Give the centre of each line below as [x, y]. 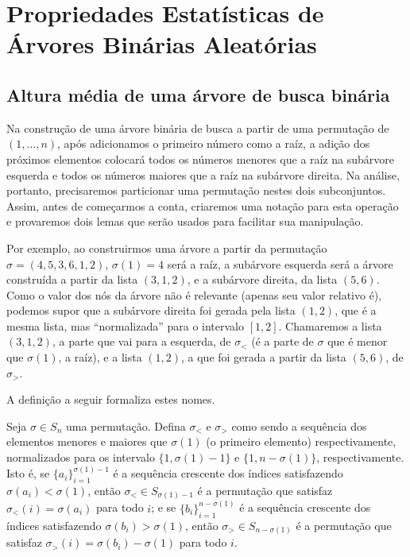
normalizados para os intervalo [81, 457]
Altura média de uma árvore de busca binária [198, 94]
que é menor [358, 341]
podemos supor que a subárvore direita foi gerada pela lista [151, 310]
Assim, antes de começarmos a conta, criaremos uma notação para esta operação [203, 205]
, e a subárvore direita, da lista [262, 279]
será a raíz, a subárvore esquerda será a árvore [280, 263]
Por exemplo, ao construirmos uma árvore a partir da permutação [167, 248]
